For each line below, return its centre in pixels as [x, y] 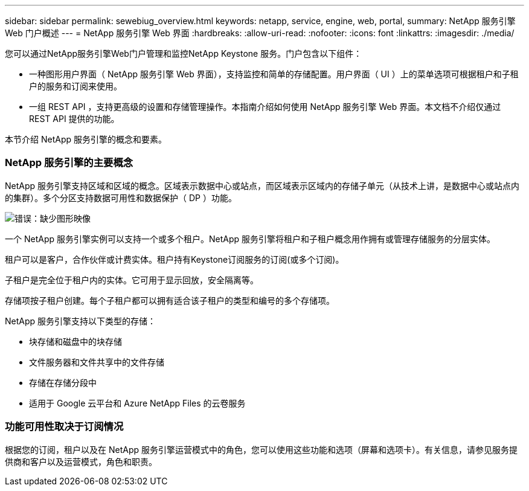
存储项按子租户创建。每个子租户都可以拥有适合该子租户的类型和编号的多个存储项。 [170, 300]
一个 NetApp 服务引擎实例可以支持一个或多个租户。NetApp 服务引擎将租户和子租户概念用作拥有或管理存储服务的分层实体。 [250, 239]
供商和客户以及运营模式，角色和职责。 [81, 461]
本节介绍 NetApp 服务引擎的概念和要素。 [86, 139]
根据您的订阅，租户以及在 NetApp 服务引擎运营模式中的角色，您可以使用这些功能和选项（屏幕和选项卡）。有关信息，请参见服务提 [261, 449]
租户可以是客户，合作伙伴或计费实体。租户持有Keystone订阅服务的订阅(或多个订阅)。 [175, 259]
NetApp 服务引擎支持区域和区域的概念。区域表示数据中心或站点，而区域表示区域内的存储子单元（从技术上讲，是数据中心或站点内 [262, 185]
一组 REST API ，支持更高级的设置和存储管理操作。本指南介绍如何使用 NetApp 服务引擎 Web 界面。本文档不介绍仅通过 [265, 107]
